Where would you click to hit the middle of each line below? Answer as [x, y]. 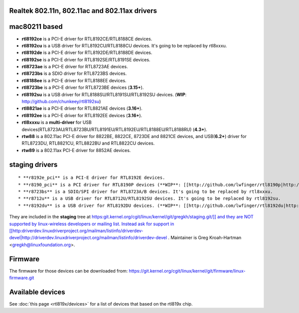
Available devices [37, 292]
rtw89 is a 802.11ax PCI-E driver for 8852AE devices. [76, 150]
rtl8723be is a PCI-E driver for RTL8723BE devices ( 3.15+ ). [83, 88]
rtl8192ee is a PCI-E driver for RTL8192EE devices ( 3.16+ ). [82, 115]
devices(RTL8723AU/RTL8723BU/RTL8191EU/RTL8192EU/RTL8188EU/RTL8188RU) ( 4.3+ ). [115, 129]
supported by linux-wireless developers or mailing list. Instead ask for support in [92, 224]
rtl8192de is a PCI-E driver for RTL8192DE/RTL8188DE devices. [87, 53]
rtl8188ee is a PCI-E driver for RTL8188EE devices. [74, 80]
